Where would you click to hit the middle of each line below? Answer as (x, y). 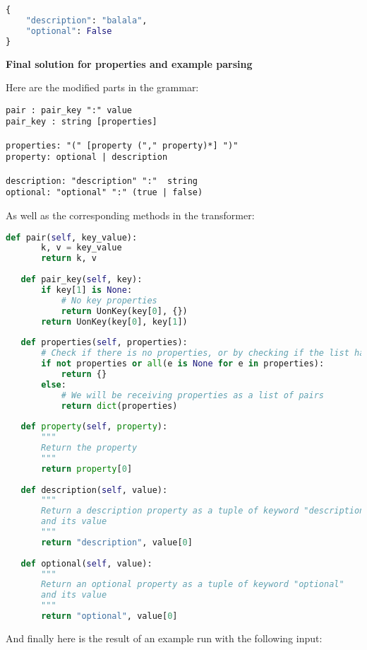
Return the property (89, 448)
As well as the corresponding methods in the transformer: (130, 215)
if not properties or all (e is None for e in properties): (183, 364)
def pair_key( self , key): (82, 280)
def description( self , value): (94, 490)
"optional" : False (69, 31)
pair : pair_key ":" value (69, 110)
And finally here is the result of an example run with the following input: (164, 638)
